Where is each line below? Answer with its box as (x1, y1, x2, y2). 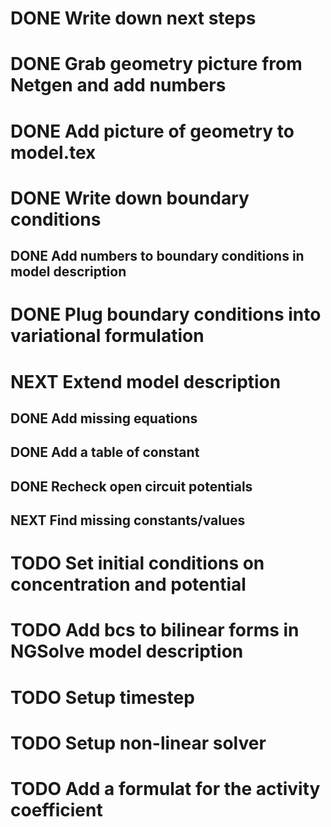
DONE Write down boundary (10, 187, 250, 209)
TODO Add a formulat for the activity (10, 778, 321, 801)
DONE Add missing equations (10, 410, 198, 427)
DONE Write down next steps (10, 7, 257, 30)
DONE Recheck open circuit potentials (10, 478, 253, 495)
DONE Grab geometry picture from (10, 53, 303, 76)
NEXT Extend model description (10, 370, 282, 393)
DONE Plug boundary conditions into (10, 303, 322, 326)
